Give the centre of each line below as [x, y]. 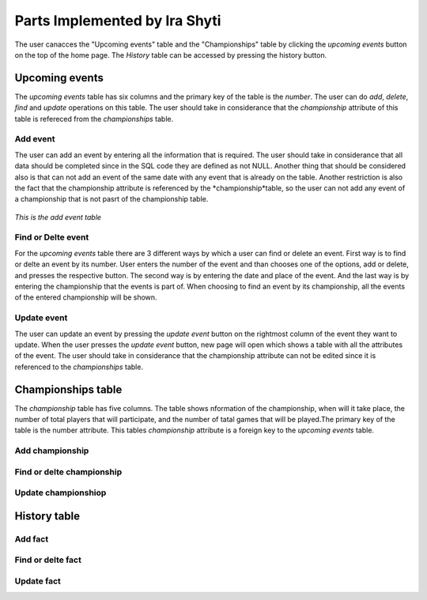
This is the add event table [58, 217]
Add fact [32, 539]
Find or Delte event [52, 237]
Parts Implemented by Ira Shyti [118, 21]
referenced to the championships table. [79, 367]
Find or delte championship [68, 472]
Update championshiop [60, 492]
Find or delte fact [48, 560]
